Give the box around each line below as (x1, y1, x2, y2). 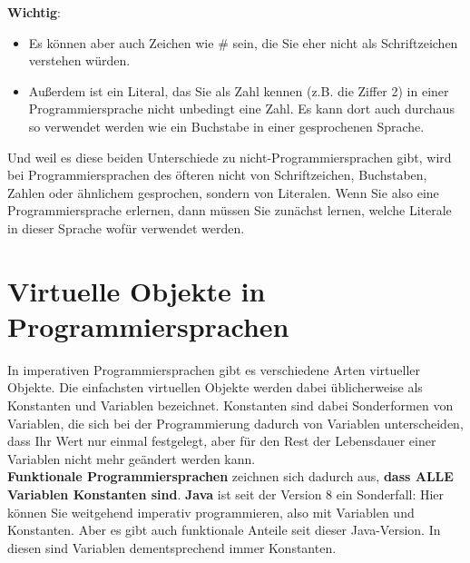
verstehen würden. (28, 51, 131, 70)
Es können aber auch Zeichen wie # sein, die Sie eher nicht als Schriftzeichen (28, 33, 458, 52)
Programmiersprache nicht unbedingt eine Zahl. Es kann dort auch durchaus (28, 99, 455, 118)
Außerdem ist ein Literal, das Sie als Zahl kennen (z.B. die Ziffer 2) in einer (28, 81, 449, 100)
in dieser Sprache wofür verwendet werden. (7, 218, 245, 237)
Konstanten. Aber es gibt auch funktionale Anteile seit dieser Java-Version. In (7, 520, 441, 539)
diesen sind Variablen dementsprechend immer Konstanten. (7, 538, 337, 557)
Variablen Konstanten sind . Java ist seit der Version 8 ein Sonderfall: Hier (7, 485, 445, 503)
